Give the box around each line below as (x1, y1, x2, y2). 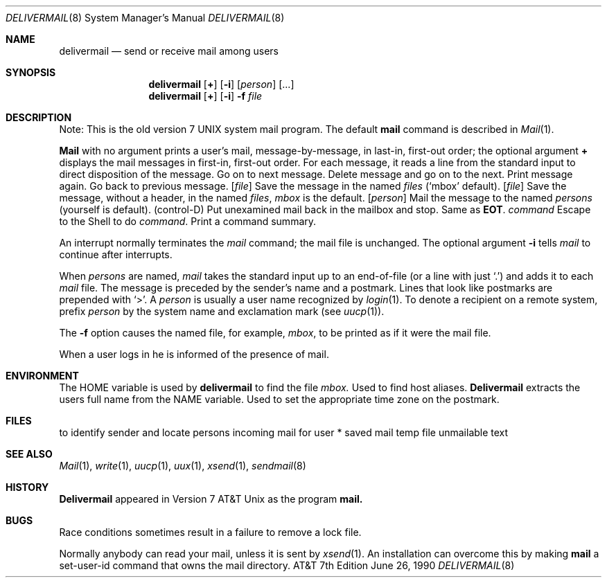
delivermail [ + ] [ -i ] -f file (148, 90, 263, 102)
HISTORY (6, 481, 49, 493)
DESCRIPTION (6, 111, 72, 123)
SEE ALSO (6, 448, 53, 460)
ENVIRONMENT (6, 370, 79, 382)
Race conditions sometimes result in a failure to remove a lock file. (59, 526, 362, 538)
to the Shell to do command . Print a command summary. (59, 215, 317, 227)
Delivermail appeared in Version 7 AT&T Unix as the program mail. (59, 493, 363, 505)
